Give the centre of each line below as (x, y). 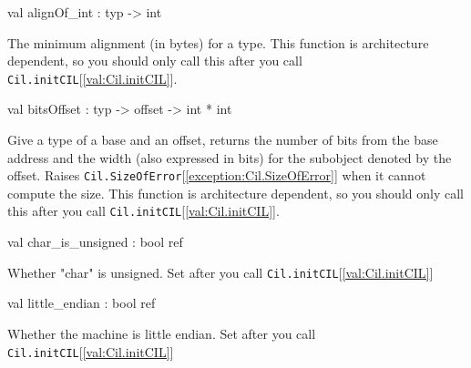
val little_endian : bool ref (82, 303)
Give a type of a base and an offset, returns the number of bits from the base (223, 140)
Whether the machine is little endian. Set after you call (162, 333)
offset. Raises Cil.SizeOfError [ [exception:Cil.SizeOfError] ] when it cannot (217, 175)
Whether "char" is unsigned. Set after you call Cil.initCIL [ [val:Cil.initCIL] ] (220, 272)
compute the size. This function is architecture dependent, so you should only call (235, 193)
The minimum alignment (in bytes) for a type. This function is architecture (218, 42)
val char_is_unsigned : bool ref (95, 242)
